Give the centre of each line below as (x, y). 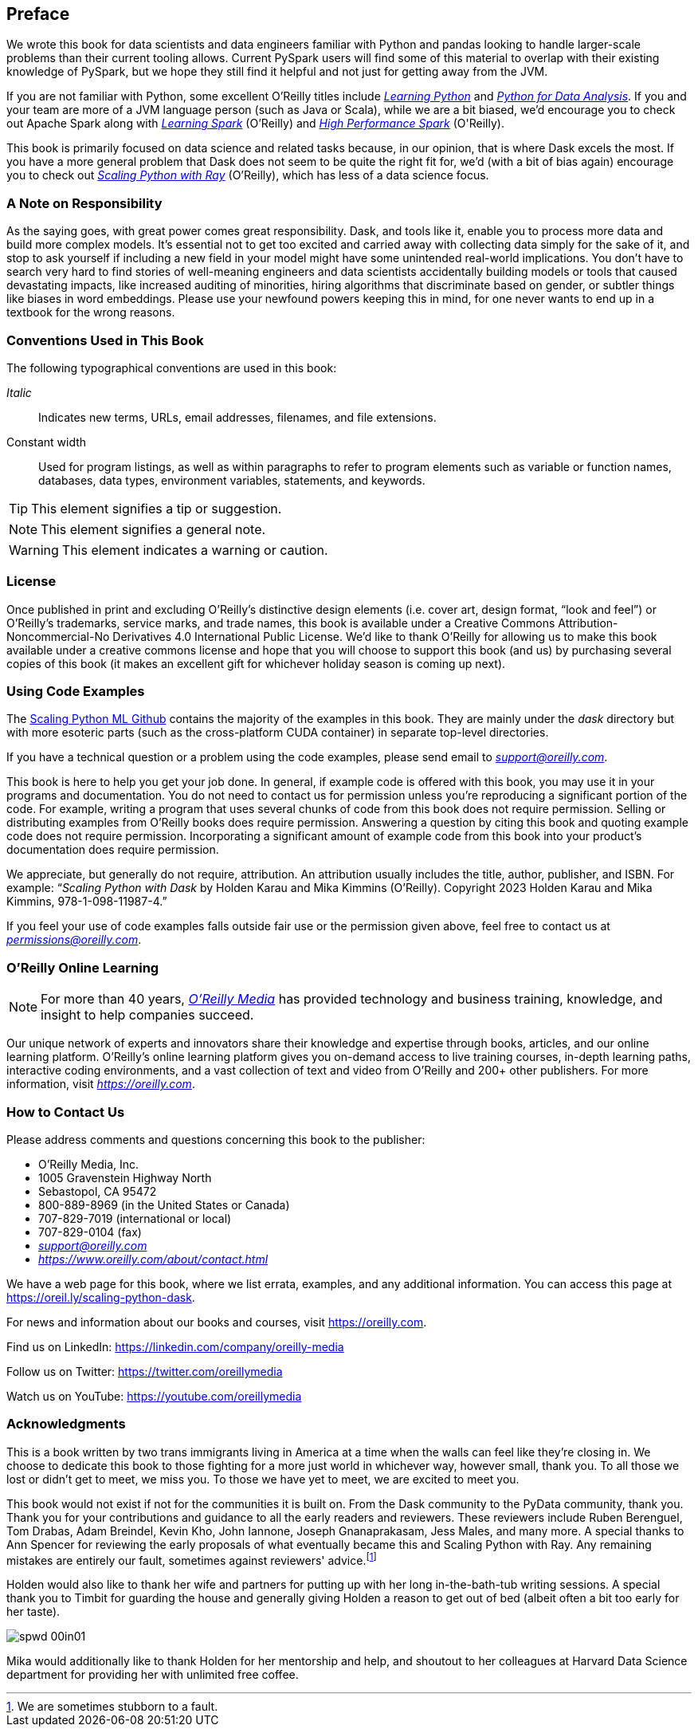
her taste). (33, 1612)
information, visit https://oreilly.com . (101, 1084)
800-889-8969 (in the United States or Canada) (164, 1204)
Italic (19, 392)
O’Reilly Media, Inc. (89, 1164)
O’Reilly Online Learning (83, 967)
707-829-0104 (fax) (90, 1232)
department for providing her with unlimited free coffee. (153, 1675)
